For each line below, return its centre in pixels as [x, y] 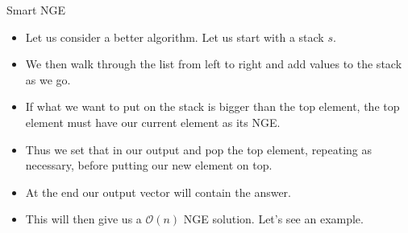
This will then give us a [83, 219]
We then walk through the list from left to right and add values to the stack [214, 64]
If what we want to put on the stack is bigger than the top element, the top [212, 106]
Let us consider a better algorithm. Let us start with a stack [175, 37]
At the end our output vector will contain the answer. [158, 192]
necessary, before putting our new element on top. [149, 165]
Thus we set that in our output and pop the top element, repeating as [199, 149]
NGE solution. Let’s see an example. [273, 219]
